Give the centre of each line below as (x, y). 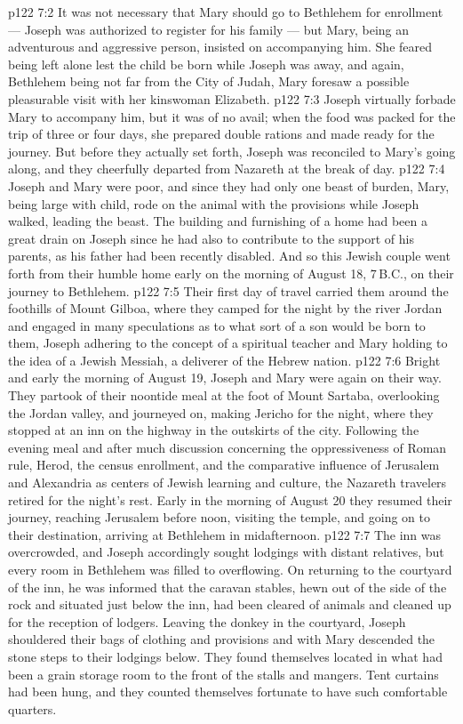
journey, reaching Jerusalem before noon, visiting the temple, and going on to (219, 517)
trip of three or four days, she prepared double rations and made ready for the (221, 134)
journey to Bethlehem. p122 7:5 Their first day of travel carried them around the (228, 290)
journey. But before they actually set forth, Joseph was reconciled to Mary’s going (232, 151)
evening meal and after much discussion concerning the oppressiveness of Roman (228, 447)
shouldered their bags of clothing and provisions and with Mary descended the (222, 639)
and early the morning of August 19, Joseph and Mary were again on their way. (225, 378)
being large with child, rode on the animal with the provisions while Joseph (214, 203)
